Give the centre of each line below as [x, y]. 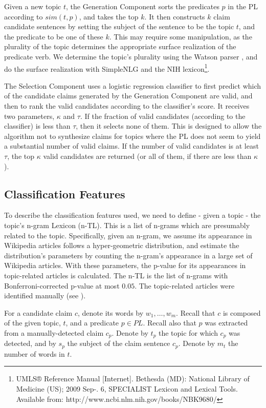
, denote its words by [110, 312]
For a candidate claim [38, 312]
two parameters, [29, 116]
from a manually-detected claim [54, 332]
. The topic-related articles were [185, 285]
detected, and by [30, 343]
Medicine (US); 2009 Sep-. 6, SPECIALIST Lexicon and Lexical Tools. [127, 388]
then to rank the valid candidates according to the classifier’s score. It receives [127, 106]
